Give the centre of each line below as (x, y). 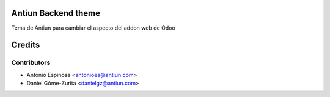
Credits (26, 45)
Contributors (31, 62)
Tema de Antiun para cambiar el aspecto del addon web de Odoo (93, 28)
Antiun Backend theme (56, 13)
